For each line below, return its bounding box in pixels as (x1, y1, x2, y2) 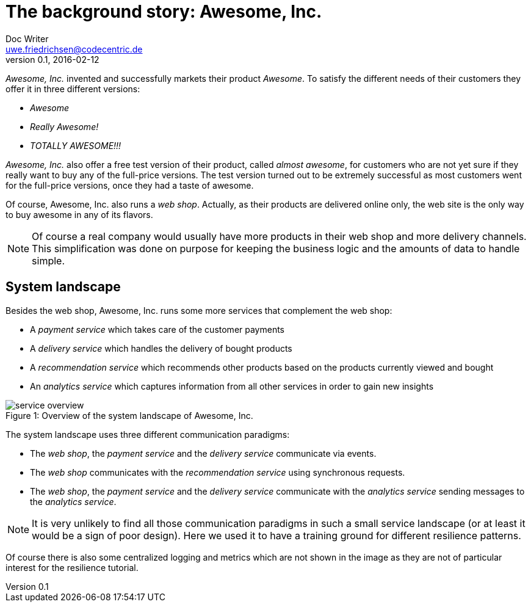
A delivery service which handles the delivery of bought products (30, 343, 292, 354)
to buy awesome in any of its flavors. (5, 209, 153, 220)
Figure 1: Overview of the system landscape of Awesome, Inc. (5, 410, 253, 421)
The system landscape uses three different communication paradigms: (5, 429, 290, 440)
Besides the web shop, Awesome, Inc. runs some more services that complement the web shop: (5, 305, 392, 316)
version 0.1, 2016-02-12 (5, 54, 99, 65)
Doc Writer (5, 33, 49, 44)
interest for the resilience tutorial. (5, 562, 139, 573)
